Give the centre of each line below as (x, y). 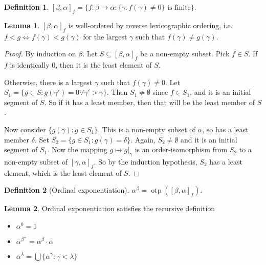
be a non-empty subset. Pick (185, 54)
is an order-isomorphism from (181, 149)
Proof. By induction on (40, 54)
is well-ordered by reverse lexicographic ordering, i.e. (150, 25)
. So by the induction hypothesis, (146, 161)
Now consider (25, 129)
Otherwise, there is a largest (48, 82)
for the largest (105, 36)
